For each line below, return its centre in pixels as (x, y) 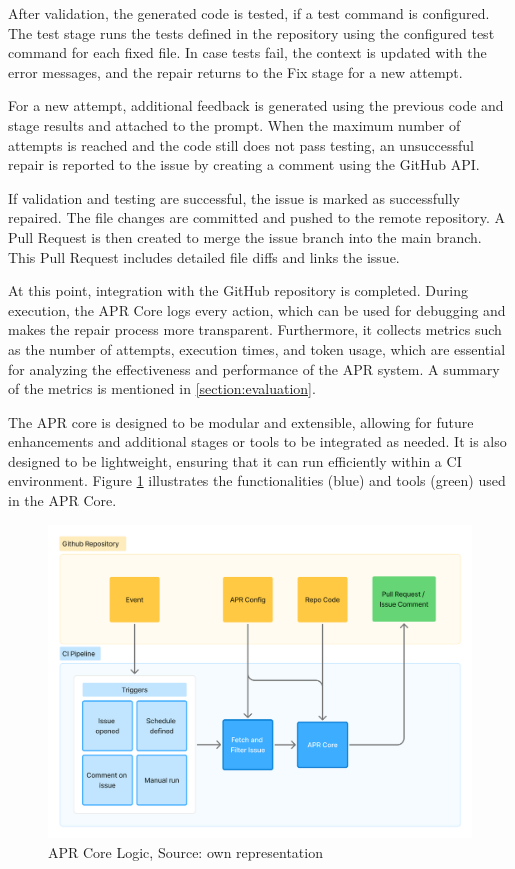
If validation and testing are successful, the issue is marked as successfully (234, 197)
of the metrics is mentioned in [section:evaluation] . (162, 388)
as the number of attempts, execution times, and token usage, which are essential (257, 348)
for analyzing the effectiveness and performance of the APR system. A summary (254, 368)
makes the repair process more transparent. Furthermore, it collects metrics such (255, 329)
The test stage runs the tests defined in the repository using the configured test (251, 32)
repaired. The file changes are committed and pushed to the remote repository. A (257, 217)
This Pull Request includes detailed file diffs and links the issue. (204, 256)
